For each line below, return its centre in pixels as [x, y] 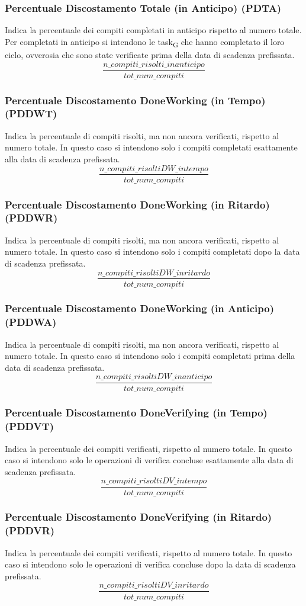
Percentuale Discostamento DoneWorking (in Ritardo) [137, 204]
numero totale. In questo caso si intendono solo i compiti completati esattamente [151, 147]
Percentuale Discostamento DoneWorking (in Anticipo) [140, 308]
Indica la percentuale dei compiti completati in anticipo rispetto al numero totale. [153, 30]
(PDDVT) [30, 426]
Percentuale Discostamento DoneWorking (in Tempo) [135, 100]
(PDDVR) [30, 530]
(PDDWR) [31, 218]
